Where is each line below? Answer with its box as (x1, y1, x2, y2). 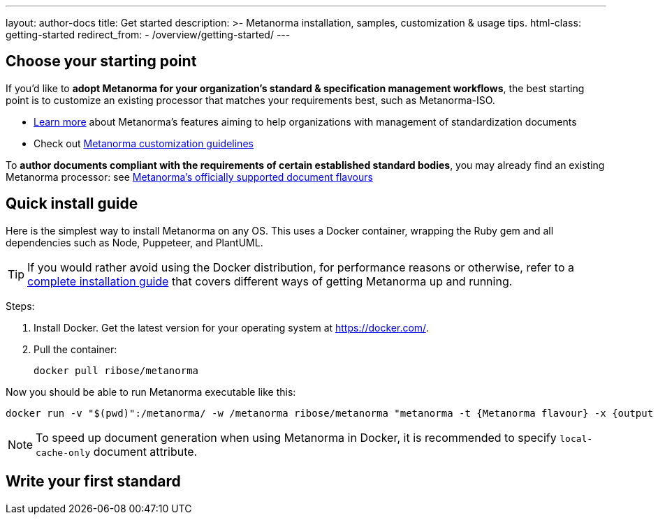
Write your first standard (6, 473, 181, 491)
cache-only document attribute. (36, 444, 198, 459)
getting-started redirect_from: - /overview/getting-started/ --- (6, 29, 291, 40)
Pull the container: (34, 343, 117, 355)
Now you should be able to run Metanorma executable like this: (6, 385, 296, 398)
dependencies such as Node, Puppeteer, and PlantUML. (6, 236, 263, 248)
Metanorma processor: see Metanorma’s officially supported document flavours (6, 170, 373, 183)
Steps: (6, 299, 35, 312)
